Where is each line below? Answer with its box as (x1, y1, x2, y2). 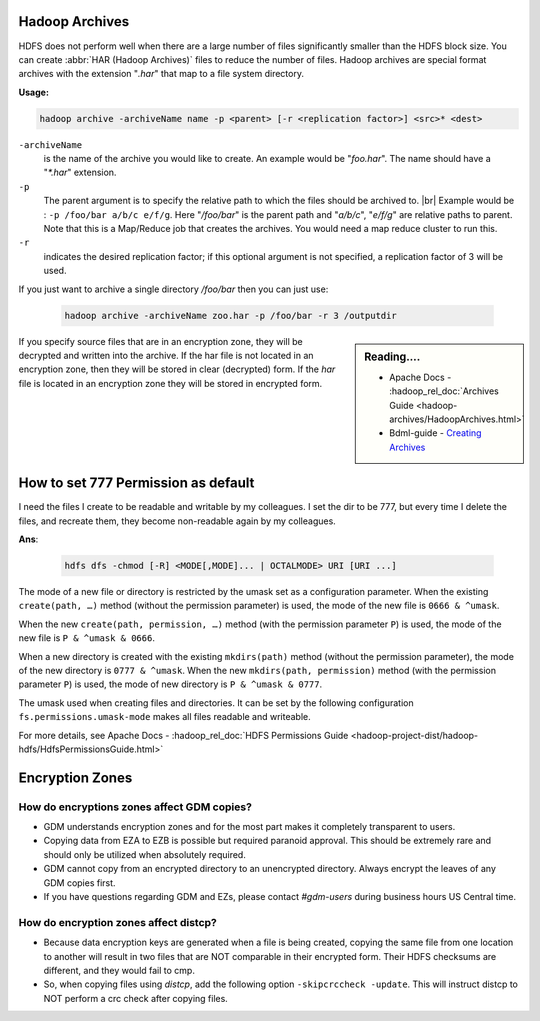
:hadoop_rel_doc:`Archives (389, 385, 499, 397)
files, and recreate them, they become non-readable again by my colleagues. (18, 515, 337, 527)
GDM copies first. (43, 876, 116, 889)
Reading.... (364, 350, 421, 364)
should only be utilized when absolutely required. (43, 848, 247, 860)
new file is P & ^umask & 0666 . (18, 632, 155, 644)
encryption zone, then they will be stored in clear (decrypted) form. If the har (18, 363, 336, 375)
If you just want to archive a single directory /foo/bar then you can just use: (18, 283, 329, 295)
